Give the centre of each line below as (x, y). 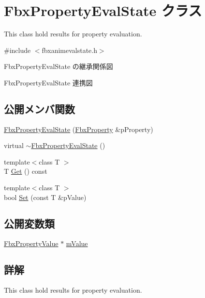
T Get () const (26, 171)
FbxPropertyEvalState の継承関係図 (59, 66)
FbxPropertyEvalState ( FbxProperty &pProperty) (79, 129)
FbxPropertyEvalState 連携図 (48, 82)
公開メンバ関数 (39, 108)
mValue (77, 243)
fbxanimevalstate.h (69, 50)
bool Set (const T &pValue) (45, 197)
